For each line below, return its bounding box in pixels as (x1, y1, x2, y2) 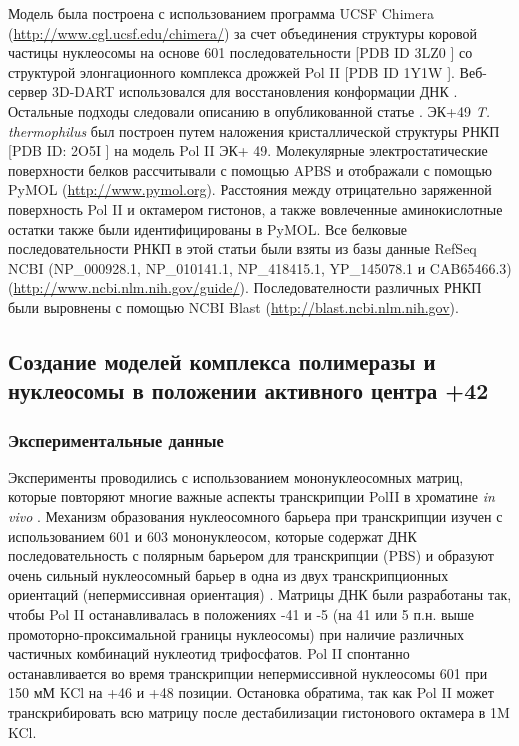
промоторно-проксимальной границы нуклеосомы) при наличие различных (8, 623, 464, 644)
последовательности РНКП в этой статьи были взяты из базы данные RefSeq (8, 238, 477, 259)
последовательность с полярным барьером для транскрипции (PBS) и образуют (8, 545, 494, 566)
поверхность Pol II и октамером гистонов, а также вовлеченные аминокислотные (8, 198, 503, 219)
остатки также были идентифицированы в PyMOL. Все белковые (8, 218, 408, 239)
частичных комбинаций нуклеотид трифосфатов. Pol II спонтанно (8, 643, 410, 664)
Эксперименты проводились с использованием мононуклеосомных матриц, (8, 466, 464, 487)
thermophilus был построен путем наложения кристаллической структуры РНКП (8, 120, 500, 141)
